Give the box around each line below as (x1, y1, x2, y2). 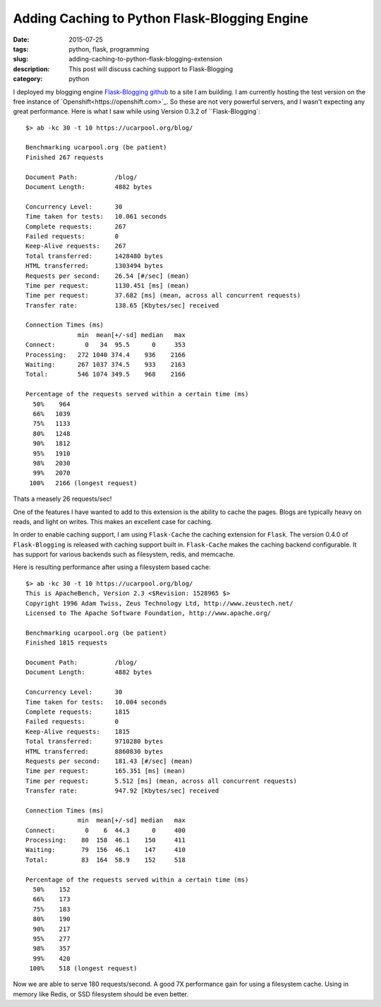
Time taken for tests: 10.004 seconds (25, 698, 167, 706)
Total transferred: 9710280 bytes (25, 738, 164, 745)
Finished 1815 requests (25, 639, 108, 647)
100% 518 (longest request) (29, 965, 138, 972)
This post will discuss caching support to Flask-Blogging (68, 64, 234, 73)
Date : (13, 35, 30, 44)
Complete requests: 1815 (25, 707, 131, 716)
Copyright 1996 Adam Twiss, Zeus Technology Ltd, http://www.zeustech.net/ (25, 599, 294, 607)
